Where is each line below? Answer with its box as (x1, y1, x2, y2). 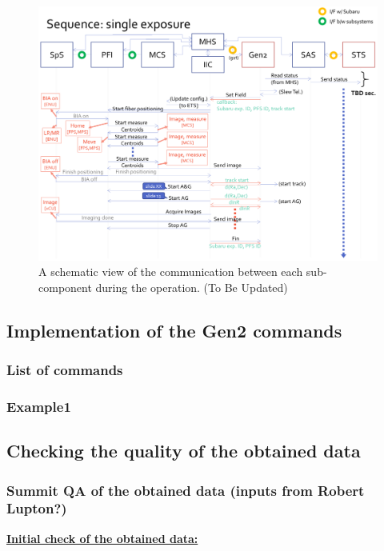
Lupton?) (6, 498, 67, 518)
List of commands (6, 360, 123, 380)
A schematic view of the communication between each (38, 263, 303, 280)
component (38, 278, 92, 295)
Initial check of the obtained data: (6, 529, 198, 546)
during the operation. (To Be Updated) (95, 278, 288, 295)
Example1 (6, 396, 71, 416)
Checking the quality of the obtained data (6, 438, 361, 463)
